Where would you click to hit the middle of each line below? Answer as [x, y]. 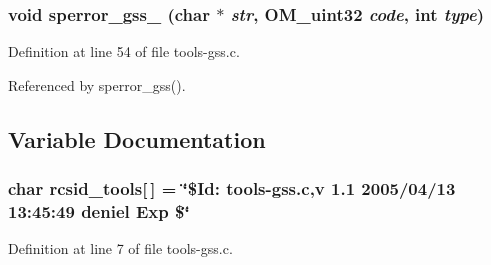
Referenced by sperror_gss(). [97, 84]
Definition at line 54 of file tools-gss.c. [124, 51]
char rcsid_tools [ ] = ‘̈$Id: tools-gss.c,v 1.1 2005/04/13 [232, 188]
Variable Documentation [137, 138]
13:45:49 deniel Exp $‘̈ [99, 211]
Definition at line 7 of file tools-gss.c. [120, 248]
